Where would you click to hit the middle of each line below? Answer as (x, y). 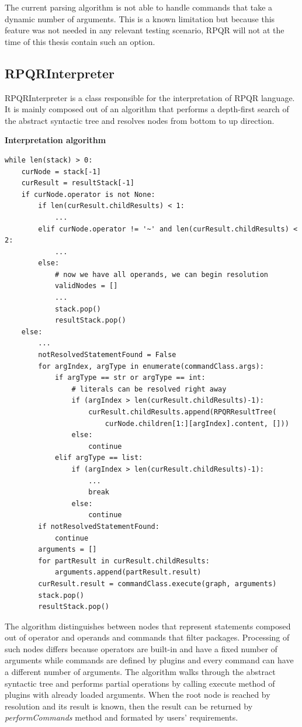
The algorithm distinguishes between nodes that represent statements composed (148, 626)
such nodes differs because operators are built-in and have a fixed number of (141, 648)
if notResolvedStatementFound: (99, 526)
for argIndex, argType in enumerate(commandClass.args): (151, 366)
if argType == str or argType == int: (130, 378)
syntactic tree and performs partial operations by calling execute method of (140, 683)
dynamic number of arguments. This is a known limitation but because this (140, 18)
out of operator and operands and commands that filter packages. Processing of (147, 637)
